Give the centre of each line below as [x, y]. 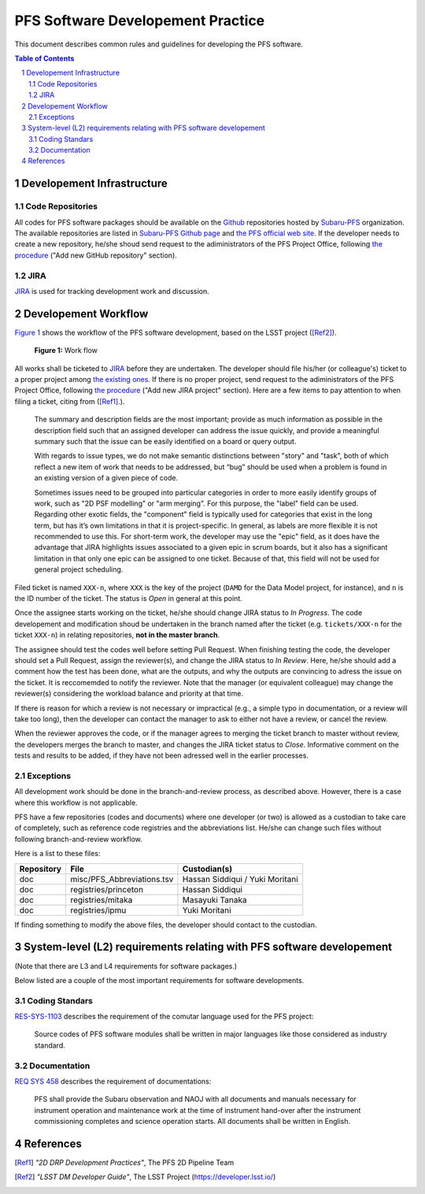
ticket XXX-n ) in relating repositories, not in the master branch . [117, 635]
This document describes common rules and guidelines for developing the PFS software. [159, 44]
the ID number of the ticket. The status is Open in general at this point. [129, 599]
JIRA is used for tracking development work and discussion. [112, 291]
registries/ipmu [98, 910]
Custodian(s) [207, 869]
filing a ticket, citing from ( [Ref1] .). [70, 401]
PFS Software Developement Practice [140, 20]
